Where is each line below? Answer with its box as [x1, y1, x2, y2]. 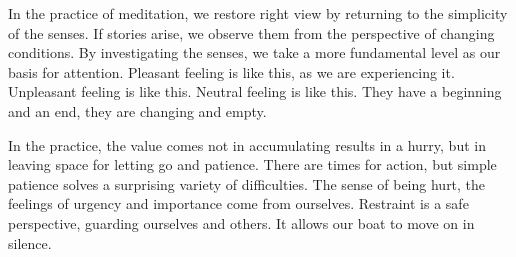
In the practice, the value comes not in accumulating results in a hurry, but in [8, 134, 486, 155]
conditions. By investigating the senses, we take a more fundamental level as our [8, 42, 501, 63]
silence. [8, 232, 52, 253]
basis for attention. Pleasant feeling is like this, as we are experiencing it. [8, 61, 455, 82]
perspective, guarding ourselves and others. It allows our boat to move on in [8, 212, 475, 233]
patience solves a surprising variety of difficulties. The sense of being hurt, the [8, 173, 486, 194]
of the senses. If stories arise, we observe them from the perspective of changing [8, 22, 495, 43]
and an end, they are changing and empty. [8, 100, 267, 121]
